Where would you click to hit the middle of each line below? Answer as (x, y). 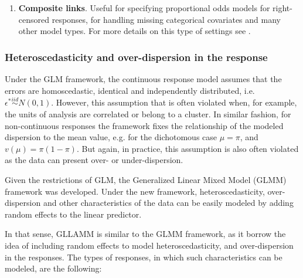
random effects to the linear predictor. (73, 214)
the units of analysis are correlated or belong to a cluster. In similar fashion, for (148, 114)
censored (34, 19)
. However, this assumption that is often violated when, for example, (174, 102)
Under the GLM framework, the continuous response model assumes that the (143, 79)
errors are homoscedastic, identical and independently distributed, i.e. (130, 90)
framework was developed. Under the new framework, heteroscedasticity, (135, 191)
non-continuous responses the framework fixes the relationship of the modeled (144, 125)
